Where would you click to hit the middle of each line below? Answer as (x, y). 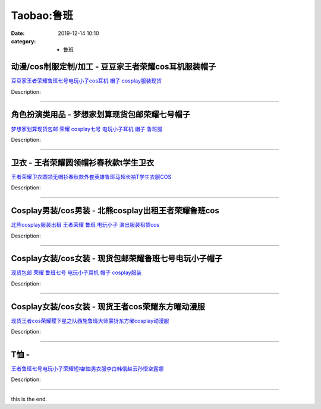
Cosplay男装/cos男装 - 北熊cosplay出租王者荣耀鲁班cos (115, 211)
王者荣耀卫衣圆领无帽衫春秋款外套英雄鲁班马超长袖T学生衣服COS (91, 177)
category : (23, 41)
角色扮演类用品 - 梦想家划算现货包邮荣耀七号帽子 (100, 115)
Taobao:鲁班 (42, 15)
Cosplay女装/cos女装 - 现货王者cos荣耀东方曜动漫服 (108, 307)
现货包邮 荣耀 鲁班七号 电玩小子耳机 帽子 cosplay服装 (76, 272)
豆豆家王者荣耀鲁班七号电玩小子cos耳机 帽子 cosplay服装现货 (86, 81)
